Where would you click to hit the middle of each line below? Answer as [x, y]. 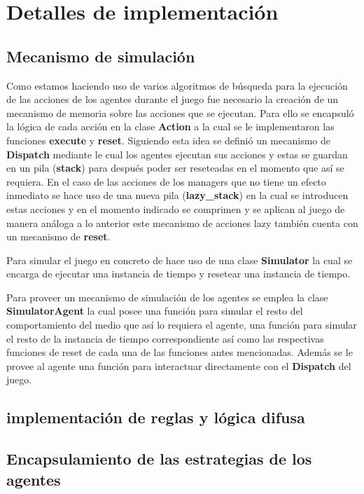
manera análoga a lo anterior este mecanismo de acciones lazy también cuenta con [182, 222]
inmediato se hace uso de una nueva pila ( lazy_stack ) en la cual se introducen [177, 195]
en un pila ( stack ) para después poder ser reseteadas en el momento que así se [175, 168]
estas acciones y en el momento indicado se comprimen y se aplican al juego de [176, 208]
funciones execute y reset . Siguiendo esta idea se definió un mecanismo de [168, 140]
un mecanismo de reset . [58, 236]
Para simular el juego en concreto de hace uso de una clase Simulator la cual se [180, 260]
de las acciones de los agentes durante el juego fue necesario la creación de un [173, 99]
